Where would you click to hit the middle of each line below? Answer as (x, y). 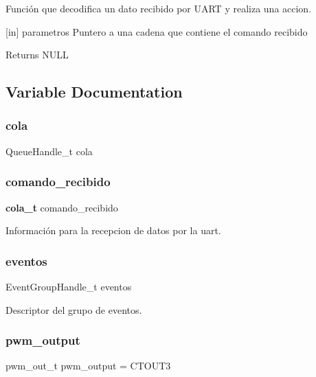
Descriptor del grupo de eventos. (74, 309)
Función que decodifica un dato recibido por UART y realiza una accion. (159, 8)
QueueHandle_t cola (49, 151)
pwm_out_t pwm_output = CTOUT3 (88, 366)
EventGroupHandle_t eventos (69, 286)
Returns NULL (37, 55)
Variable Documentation (94, 92)
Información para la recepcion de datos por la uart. (113, 230)
